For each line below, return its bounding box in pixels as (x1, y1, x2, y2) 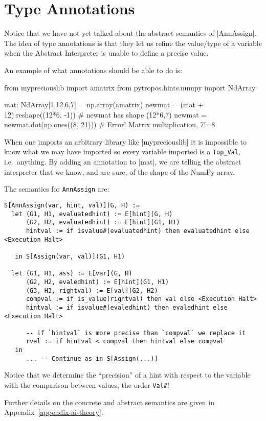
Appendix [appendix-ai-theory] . (4, 407, 103, 417)
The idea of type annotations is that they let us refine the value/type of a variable (4, 37, 262, 48)
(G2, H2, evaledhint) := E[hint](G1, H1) (26, 278, 169, 286)
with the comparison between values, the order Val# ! (4, 380, 169, 390)
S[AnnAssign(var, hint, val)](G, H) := (4, 201, 140, 209)
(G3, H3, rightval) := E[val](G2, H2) (26, 287, 158, 294)
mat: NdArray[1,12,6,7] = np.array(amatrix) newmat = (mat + (4, 99, 204, 110)
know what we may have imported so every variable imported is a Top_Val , (4, 146, 240, 157)
